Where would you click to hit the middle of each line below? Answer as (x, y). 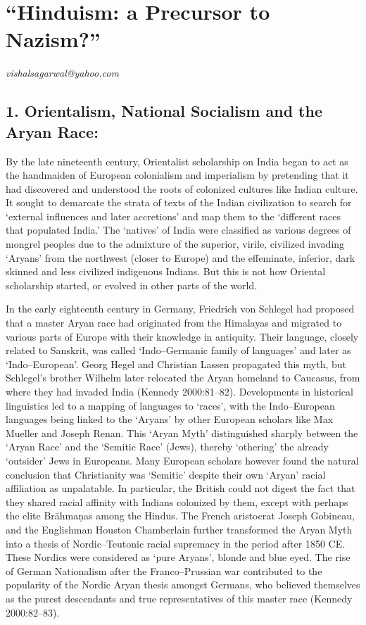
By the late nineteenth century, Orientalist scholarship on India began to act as (177, 161)
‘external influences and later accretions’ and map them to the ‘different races (173, 216)
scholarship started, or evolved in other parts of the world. (132, 285)
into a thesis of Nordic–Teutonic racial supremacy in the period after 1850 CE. (176, 543)
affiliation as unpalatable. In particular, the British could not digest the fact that (181, 488)
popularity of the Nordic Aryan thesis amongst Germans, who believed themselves (183, 585)
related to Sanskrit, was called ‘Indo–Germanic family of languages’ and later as (178, 350)
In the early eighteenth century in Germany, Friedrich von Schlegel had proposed (180, 309)
